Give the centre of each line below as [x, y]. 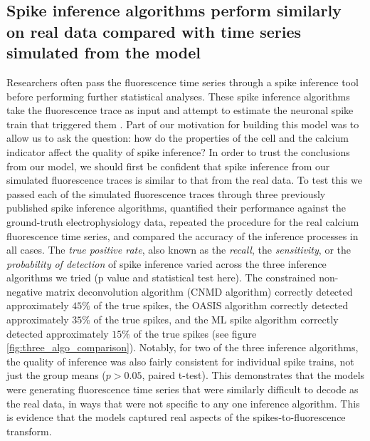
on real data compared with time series [154, 31]
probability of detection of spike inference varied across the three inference [166, 263]
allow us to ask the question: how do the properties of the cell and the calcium [178, 138]
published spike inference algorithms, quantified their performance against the [176, 208]
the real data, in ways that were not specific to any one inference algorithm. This [183, 403]
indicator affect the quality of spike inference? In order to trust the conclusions [178, 151]
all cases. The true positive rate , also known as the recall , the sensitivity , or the [179, 250]
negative [25, 291]
